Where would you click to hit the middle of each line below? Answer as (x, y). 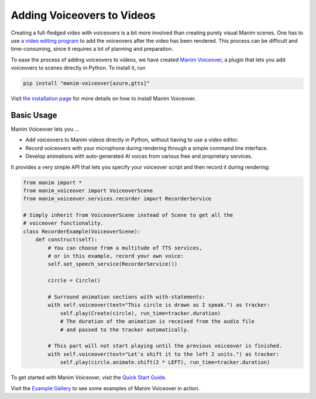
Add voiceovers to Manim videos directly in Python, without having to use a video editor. (132, 140)
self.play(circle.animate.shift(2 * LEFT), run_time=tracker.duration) (165, 362)
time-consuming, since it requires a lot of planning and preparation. (92, 49)
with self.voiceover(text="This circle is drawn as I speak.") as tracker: (159, 305)
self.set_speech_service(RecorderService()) (113, 264)
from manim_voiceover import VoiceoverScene (88, 190)
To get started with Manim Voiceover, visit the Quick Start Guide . (89, 377)
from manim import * (52, 182)
